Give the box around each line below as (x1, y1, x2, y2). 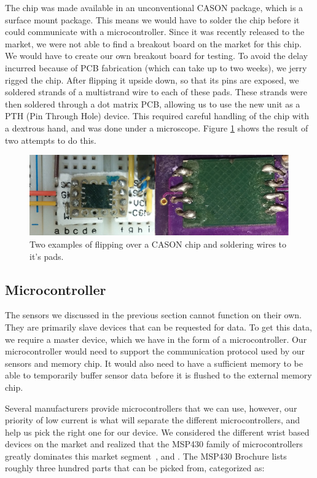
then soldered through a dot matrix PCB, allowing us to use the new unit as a (5, 97, 300, 110)
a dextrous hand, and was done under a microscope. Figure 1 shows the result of (5, 121, 308, 134)
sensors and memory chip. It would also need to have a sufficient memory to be (5, 356, 303, 369)
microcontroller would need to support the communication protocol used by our (5, 345, 305, 358)
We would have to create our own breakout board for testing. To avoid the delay (5, 49, 308, 62)
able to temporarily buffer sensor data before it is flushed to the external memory (5, 369, 312, 382)
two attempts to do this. (5, 133, 96, 146)
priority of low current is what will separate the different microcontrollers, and (5, 413, 300, 426)
